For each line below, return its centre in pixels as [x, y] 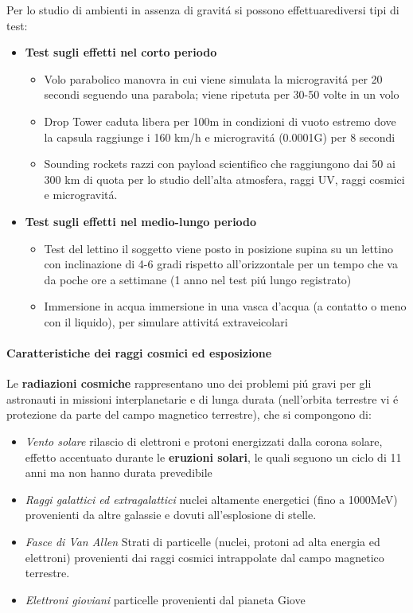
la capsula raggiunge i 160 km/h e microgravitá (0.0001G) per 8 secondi [220, 137]
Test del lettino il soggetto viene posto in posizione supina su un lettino [218, 248]
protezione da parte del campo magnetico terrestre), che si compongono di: [189, 414]
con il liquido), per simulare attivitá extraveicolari [166, 321]
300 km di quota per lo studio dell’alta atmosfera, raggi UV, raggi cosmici [224, 179]
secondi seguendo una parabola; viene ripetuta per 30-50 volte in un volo [222, 94]
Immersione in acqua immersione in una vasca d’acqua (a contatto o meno [225, 306]
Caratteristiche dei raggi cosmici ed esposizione [139, 353]
